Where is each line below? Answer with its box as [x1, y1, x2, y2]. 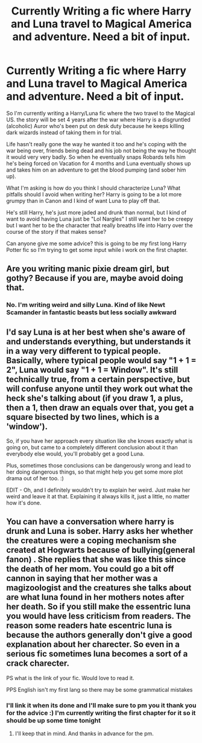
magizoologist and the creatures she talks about [6, 583, 192, 593]
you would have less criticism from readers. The [6, 611, 191, 622]
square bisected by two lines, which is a [6, 412, 160, 422]
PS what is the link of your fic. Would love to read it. [6, 674, 134, 681]
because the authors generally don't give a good [6, 630, 193, 640]
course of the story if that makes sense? [6, 228, 107, 235]
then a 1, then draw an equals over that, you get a [6, 402, 194, 413]
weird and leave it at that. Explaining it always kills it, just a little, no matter [6, 493, 190, 500]
